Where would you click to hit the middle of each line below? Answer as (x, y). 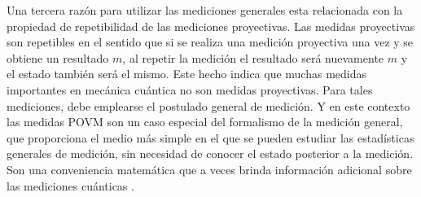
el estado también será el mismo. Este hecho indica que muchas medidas (187, 74)
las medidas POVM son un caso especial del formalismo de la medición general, (205, 122)
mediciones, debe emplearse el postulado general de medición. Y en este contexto (208, 105)
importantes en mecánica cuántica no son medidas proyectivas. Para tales (190, 89)
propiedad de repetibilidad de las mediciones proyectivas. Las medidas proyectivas (211, 26)
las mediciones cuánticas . (70, 185)
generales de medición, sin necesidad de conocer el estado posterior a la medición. (210, 153)
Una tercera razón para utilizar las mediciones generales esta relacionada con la (205, 10)
